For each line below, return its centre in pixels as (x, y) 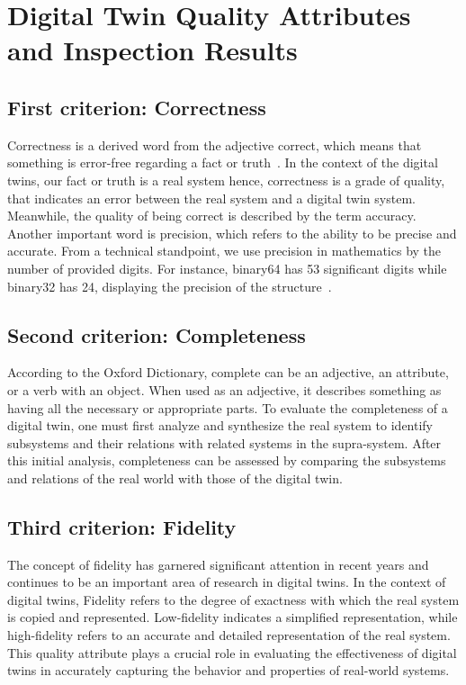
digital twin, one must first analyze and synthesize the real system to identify (220, 425)
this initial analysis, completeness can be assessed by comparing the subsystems (227, 460)
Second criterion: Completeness (157, 334)
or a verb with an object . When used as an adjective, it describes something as (224, 389)
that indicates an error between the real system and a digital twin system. (211, 198)
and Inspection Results (152, 50)
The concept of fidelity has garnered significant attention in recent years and (218, 564)
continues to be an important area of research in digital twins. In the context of (227, 582)
